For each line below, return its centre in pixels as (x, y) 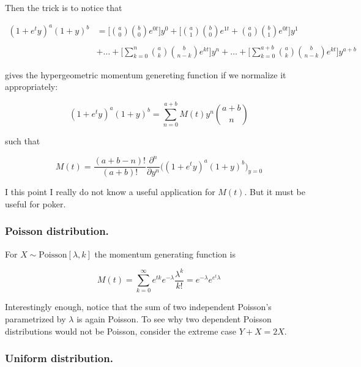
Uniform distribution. (59, 358)
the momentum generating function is (165, 254)
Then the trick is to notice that (64, 7)
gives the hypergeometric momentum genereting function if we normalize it (146, 74)
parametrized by (35, 319)
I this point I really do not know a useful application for (110, 192)
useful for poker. (35, 203)
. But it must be (275, 192)
